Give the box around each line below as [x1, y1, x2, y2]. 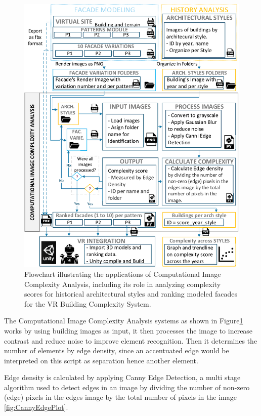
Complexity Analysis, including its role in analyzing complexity [24, 278, 221, 289]
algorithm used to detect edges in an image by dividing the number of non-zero [4, 382, 250, 392]
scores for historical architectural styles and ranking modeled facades [24, 288, 238, 299]
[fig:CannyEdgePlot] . [4, 402, 68, 412]
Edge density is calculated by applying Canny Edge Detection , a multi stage [4, 372, 241, 383]
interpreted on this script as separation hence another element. [4, 355, 198, 365]
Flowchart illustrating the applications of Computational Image [24, 268, 221, 279]
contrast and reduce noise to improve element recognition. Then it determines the [4, 335, 257, 346]
